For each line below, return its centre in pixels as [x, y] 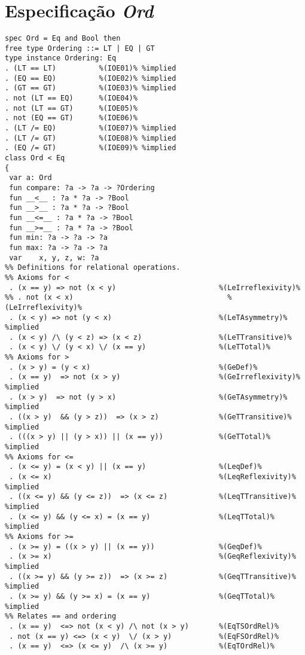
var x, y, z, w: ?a [54, 258]
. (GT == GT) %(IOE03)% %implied [91, 88]
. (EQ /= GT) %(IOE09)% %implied [91, 148]
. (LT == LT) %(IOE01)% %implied [91, 68]
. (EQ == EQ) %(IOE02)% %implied [91, 78]
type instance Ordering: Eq [61, 58]
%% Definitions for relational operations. [93, 268]
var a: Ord [30, 178]
